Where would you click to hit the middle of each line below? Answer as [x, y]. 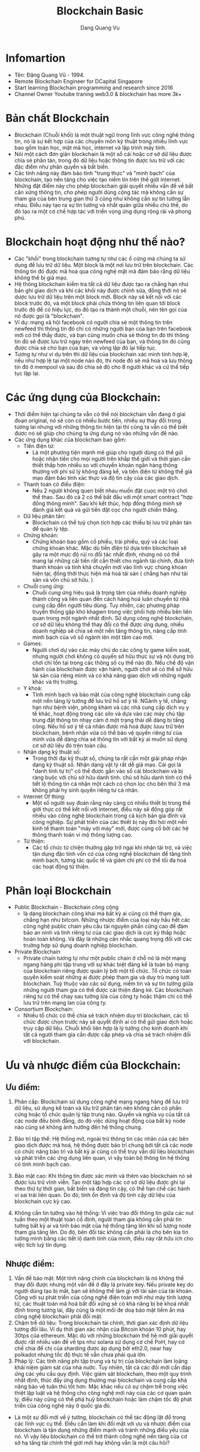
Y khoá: [33, 688]
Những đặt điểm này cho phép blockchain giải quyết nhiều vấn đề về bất [104, 186]
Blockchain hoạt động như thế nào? [96, 242]
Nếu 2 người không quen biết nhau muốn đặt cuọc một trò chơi [110, 491]
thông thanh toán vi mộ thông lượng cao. [82, 834]
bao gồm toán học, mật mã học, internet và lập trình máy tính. [90, 148]
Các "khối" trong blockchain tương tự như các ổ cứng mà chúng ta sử [100, 258]
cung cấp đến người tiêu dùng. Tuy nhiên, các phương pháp [106, 605]
